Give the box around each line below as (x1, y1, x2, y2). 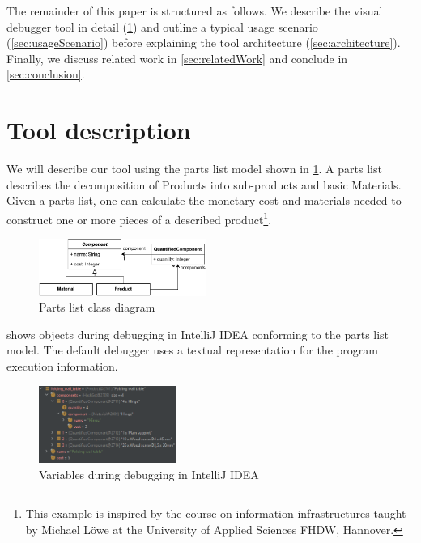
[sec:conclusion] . (6, 66, 85, 83)
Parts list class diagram (39, 299, 155, 316)
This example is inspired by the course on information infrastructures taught (25, 505, 406, 522)
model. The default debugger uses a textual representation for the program (6, 341, 378, 358)
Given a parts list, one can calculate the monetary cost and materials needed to (6, 192, 402, 209)
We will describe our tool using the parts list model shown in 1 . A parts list (6, 160, 382, 177)
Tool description (6, 113, 191, 146)
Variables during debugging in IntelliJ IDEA (39, 465, 259, 482)
